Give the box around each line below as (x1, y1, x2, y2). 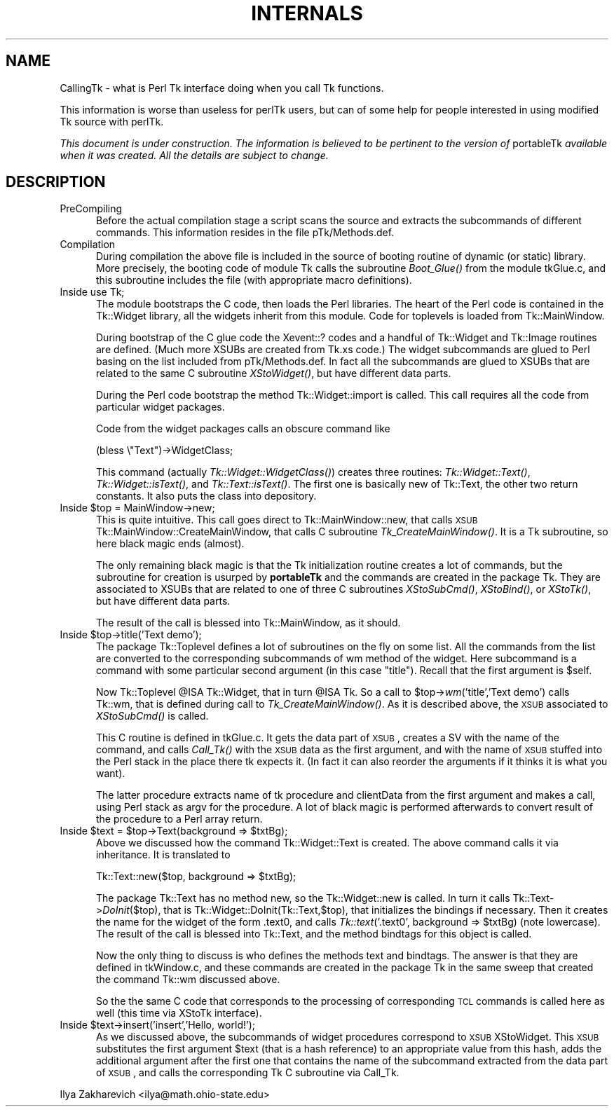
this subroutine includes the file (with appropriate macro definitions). (96, 274, 412, 287)
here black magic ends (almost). (96, 537, 245, 550)
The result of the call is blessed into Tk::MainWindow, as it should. (96, 617, 401, 629)
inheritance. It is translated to (96, 849, 231, 861)
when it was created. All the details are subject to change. (60, 149, 329, 161)
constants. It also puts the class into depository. (96, 490, 317, 502)
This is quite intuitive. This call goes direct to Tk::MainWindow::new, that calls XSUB (96, 514, 478, 526)
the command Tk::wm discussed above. (96, 973, 280, 986)
